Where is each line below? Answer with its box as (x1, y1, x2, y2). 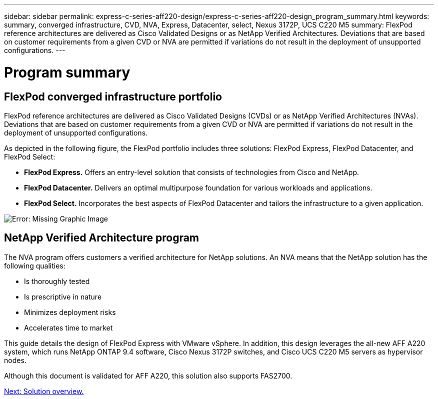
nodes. (4, 355, 26, 364)
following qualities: (4, 261, 65, 270)
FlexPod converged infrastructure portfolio (4, 90, 222, 103)
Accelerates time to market (24, 323, 113, 332)
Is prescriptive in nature (24, 292, 102, 301)
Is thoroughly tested (24, 276, 90, 285)
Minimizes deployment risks (24, 307, 116, 316)
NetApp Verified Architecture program (4, 231, 199, 244)
